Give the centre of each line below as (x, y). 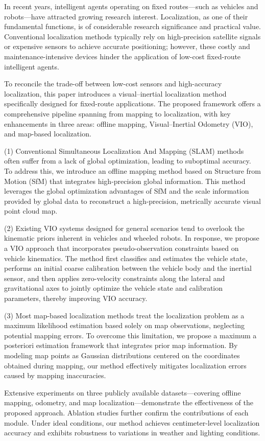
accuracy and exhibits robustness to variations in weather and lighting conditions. (132, 433)
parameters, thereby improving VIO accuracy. (76, 298)
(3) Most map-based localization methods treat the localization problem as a (124, 315)
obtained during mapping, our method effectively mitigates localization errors (125, 365)
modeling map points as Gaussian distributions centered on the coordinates (122, 355)
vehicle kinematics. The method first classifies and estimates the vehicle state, (126, 258)
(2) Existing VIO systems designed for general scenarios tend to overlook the (124, 228)
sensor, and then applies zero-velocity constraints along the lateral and (115, 278)
